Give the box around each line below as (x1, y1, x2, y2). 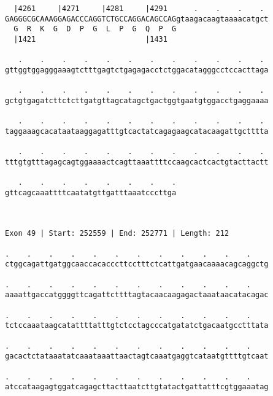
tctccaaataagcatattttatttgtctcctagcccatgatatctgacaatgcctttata (5, 321, 269, 330)
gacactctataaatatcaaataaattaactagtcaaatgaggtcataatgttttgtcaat (5, 352, 269, 361)
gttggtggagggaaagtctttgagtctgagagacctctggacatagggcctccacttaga (5, 65, 269, 74)
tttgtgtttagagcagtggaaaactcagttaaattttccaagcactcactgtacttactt (5, 157, 269, 166)
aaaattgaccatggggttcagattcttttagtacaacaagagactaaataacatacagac (5, 290, 269, 300)
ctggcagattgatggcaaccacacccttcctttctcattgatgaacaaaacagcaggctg (5, 260, 269, 269)
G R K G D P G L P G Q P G (13, 25, 177, 34)
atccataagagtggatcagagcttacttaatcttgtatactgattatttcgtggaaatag (5, 382, 269, 392)
